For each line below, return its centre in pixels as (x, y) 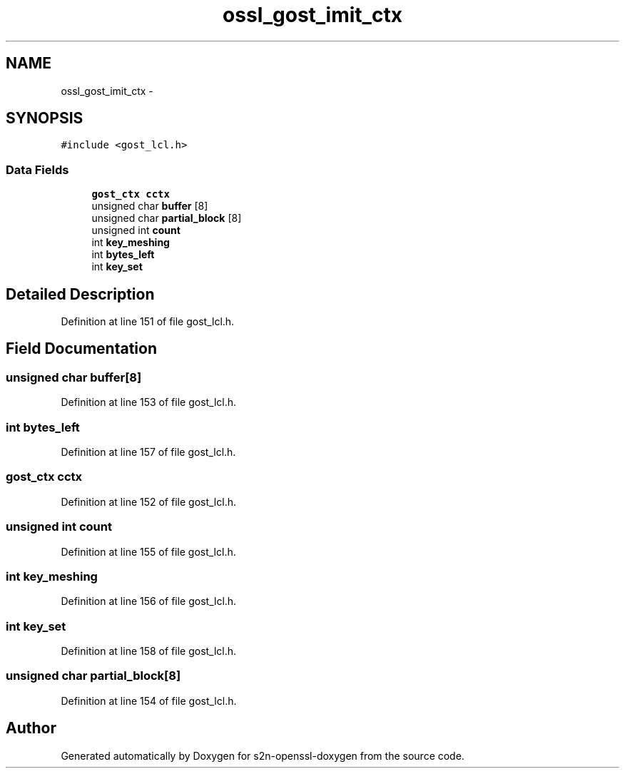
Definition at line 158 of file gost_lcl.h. (149, 651)
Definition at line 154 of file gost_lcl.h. (149, 701)
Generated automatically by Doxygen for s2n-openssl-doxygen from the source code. (263, 755)
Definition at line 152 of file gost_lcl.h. (148, 501)
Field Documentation (81, 349)
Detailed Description (80, 294)
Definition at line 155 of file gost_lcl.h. (148, 551)
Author (31, 728)
